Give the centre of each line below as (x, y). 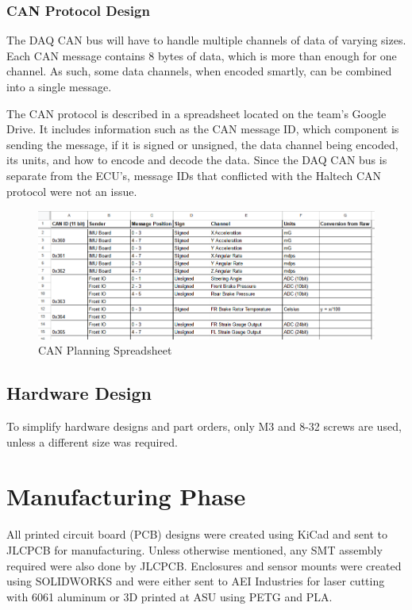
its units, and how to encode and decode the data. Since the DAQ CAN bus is (197, 160)
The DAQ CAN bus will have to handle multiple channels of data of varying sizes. (206, 40)
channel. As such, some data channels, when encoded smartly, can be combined (199, 71)
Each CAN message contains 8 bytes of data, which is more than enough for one (202, 55)
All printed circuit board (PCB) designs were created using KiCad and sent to (197, 534)
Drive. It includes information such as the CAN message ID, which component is (203, 129)
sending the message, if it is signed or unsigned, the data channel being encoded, (202, 144)
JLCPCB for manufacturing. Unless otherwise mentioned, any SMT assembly (194, 549)
